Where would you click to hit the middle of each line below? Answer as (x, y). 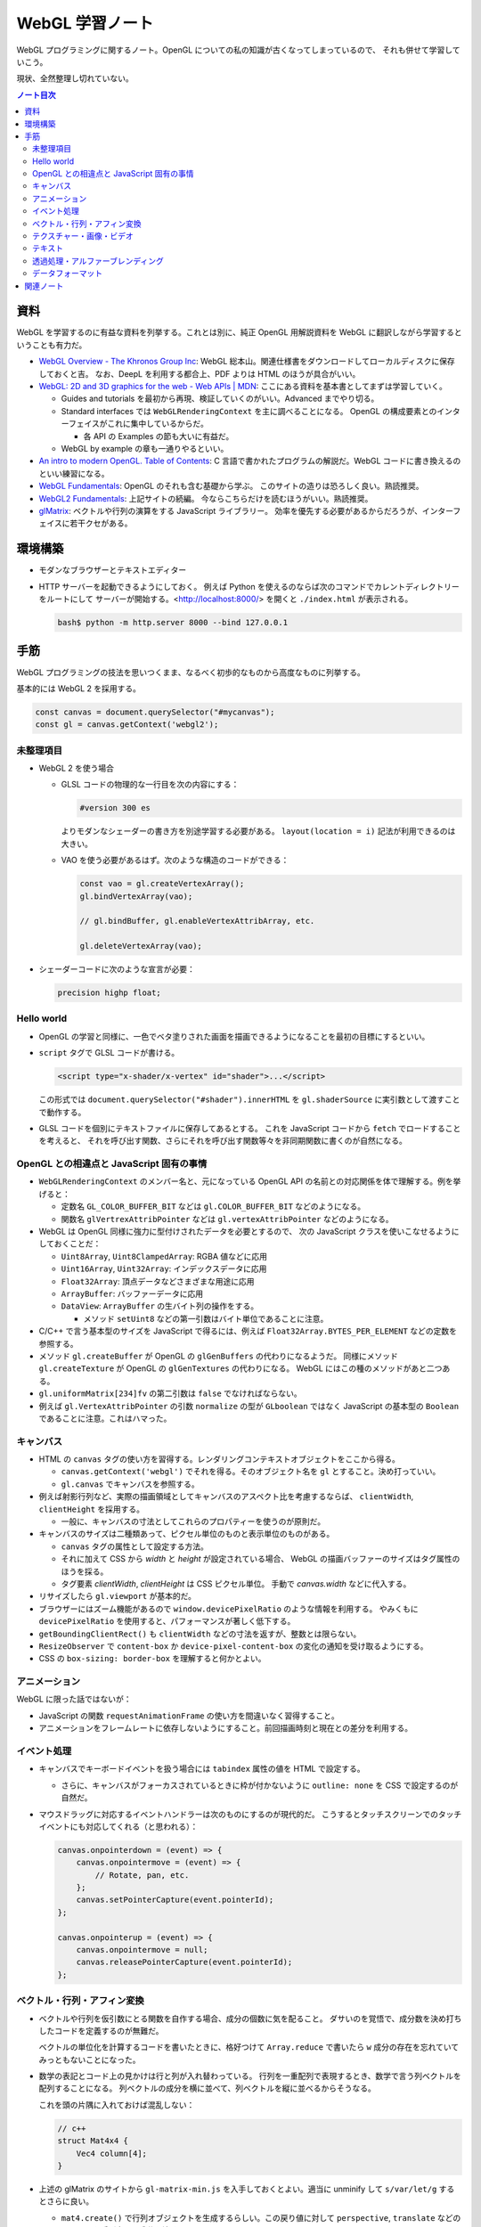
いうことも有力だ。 (52, 345)
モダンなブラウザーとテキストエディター (113, 570)
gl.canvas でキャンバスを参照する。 (130, 1484)
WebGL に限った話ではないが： (74, 1699)
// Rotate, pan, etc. (142, 1875)
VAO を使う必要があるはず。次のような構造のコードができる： (175, 861)
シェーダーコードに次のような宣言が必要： (117, 969)
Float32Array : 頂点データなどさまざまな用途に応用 (158, 1281)
